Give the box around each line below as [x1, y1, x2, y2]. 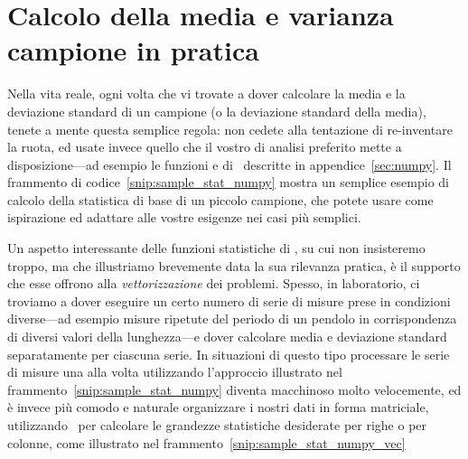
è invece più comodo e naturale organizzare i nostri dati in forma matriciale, [7, 398, 429, 417]
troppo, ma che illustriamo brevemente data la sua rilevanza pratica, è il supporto [7, 256, 461, 275]
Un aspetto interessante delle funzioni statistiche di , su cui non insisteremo [7, 239, 426, 258]
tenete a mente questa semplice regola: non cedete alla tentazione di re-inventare [7, 119, 453, 138]
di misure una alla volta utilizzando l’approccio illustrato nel [7, 362, 342, 381]
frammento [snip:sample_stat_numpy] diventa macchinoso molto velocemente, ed [7, 379, 462, 398]
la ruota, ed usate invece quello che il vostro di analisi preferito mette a [7, 137, 402, 156]
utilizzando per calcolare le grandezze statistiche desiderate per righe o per [7, 416, 427, 434]
